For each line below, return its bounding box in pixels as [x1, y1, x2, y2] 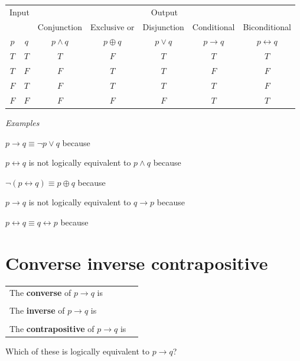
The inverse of [9, 304, 65, 317]
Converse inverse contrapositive [5, 250, 268, 275]
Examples [5, 116, 40, 128]
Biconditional [243, 20, 291, 33]
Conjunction [37, 20, 82, 33]
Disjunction [142, 20, 184, 33]
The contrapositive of [9, 322, 94, 334]
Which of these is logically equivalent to [5, 344, 149, 357]
